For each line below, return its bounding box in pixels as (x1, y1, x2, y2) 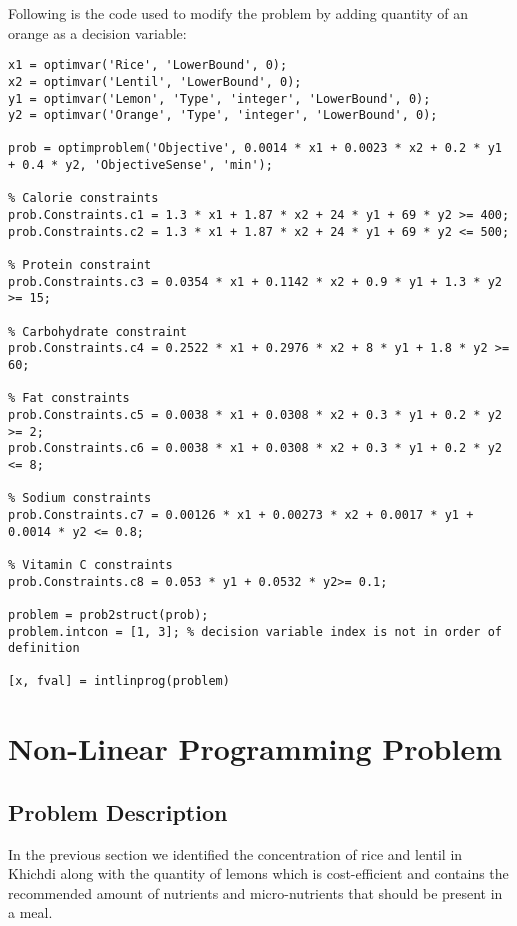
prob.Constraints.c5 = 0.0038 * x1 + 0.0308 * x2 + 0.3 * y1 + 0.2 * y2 (8, 407, 502, 422)
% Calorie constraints (8, 191, 159, 206)
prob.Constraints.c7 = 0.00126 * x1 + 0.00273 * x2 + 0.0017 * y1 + (8, 507, 474, 522)
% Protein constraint (8, 258, 152, 273)
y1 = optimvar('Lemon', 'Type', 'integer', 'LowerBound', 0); (8, 91, 431, 106)
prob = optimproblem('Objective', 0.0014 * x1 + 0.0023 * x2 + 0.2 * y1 (8, 141, 502, 156)
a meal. (8, 902, 53, 923)
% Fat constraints (8, 391, 130, 406)
